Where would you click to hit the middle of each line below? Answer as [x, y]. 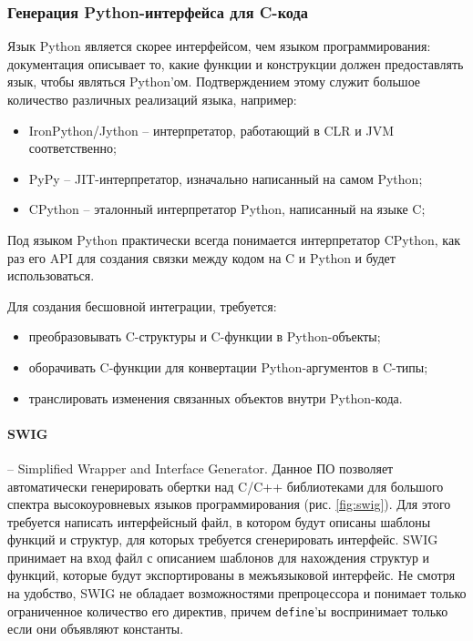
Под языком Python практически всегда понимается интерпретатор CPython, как [234, 239]
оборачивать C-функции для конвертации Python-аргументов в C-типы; [228, 366]
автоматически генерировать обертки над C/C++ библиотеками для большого [226, 486]
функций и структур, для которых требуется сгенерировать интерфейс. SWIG [223, 539]
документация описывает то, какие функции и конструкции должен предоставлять [236, 63]
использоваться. [51, 275]
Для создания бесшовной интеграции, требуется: [142, 305]
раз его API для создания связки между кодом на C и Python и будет [201, 257]
